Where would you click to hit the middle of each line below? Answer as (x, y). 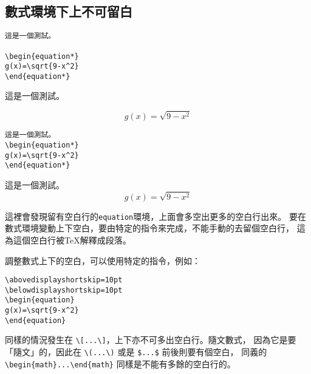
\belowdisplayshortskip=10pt (64, 290)
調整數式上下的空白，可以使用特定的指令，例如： (103, 260)
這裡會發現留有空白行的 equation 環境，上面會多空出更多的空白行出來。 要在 (155, 216)
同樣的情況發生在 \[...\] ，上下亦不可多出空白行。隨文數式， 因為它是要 (151, 340)
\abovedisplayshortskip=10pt (64, 280)
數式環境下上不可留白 (69, 11)
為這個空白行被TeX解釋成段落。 (68, 240)
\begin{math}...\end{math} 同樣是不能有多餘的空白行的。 (120, 363)
